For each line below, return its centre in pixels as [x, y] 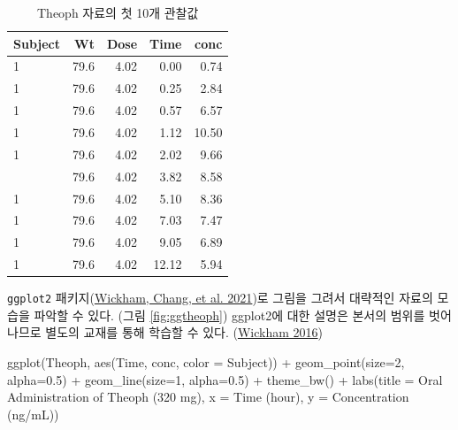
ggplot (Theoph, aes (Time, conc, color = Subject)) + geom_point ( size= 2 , [206, 361]
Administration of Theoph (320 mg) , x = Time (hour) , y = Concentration [208, 397]
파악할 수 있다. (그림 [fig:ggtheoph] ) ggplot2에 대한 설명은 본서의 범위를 [229, 315]
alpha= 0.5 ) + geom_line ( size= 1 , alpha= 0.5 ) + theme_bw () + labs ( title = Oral [225, 379]
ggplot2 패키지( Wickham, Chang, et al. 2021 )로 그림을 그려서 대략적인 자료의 [220, 298]
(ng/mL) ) [33, 414]
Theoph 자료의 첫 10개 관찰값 [118, 12]
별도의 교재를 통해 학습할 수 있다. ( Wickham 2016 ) [184, 332]
